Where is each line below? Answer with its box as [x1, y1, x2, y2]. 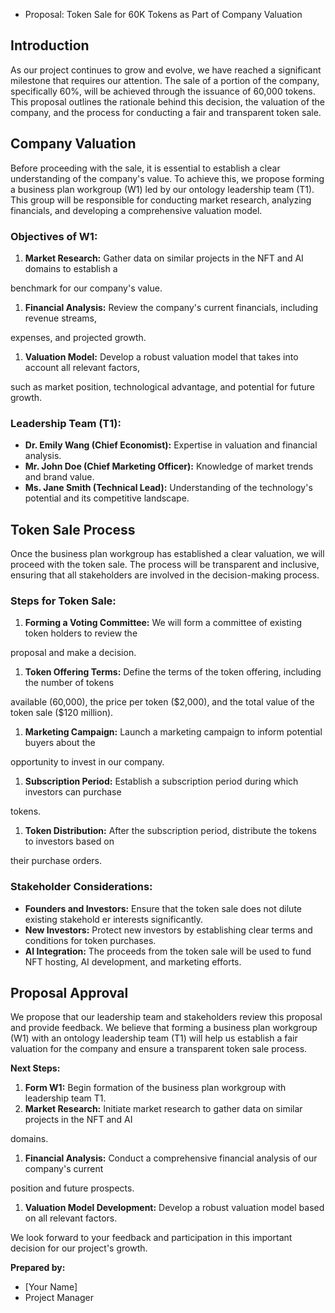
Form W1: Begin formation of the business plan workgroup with [24, 1082, 287, 1094]
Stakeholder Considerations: [10, 880, 153, 894]
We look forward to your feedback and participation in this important [10, 1232, 293, 1244]
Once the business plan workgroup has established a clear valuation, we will [10, 548, 325, 560]
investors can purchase [24, 786, 122, 798]
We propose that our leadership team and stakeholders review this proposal [10, 1011, 323, 1023]
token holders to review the [24, 627, 138, 639]
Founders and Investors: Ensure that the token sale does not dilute [24, 902, 302, 914]
